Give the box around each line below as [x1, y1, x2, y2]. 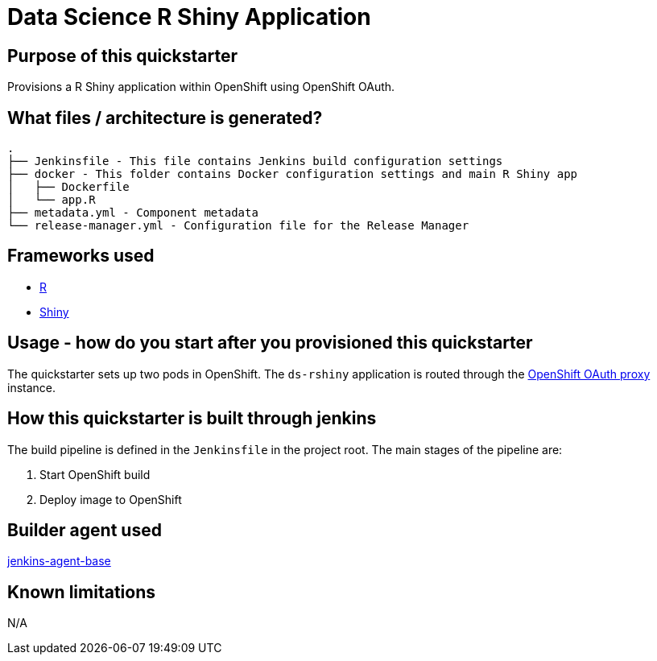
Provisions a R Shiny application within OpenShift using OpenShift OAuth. [7, 80, 395, 94]
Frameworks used [7, 246, 155, 266]
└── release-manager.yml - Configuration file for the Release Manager [7, 219, 469, 233]
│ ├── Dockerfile [7, 180, 130, 194]
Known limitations [7, 581, 155, 602]
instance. [7, 380, 56, 395]
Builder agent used [7, 519, 162, 540]
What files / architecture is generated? [7, 107, 323, 128]
